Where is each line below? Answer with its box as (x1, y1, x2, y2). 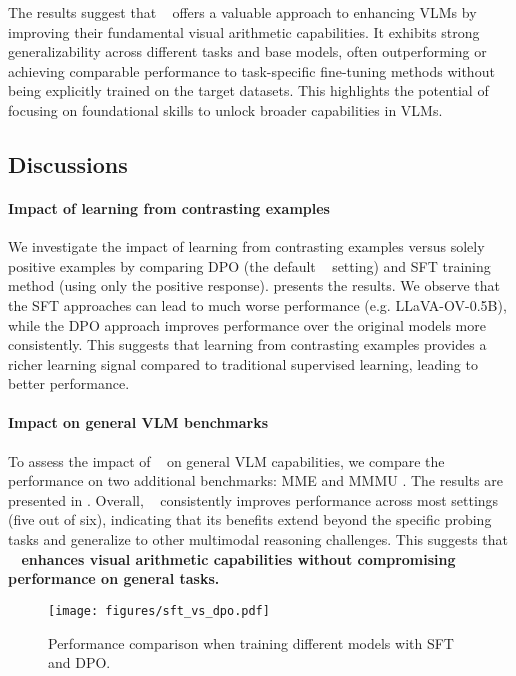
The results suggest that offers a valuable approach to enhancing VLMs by (8, 2, 477, 22)
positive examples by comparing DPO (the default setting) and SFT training (8, 255, 491, 276)
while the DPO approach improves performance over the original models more (8, 314, 486, 335)
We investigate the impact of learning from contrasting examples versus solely (8, 236, 485, 257)
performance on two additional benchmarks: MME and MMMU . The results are (8, 470, 503, 491)
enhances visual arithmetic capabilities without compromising (21, 548, 456, 569)
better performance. (8, 373, 130, 394)
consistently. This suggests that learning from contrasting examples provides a (8, 334, 487, 355)
